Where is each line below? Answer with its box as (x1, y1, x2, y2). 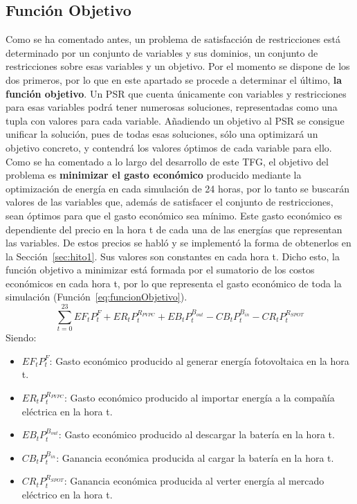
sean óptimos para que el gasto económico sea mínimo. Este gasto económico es (6, 208, 342, 222)
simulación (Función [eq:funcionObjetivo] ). (6, 289, 187, 304)
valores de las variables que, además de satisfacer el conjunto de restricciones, (6, 195, 333, 209)
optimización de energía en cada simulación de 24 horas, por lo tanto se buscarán (6, 181, 350, 195)
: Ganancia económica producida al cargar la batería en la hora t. (56, 450, 334, 465)
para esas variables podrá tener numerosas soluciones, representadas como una (6, 100, 338, 114)
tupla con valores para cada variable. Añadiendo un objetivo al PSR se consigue (6, 113, 345, 127)
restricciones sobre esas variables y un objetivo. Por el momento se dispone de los (6, 59, 350, 73)
